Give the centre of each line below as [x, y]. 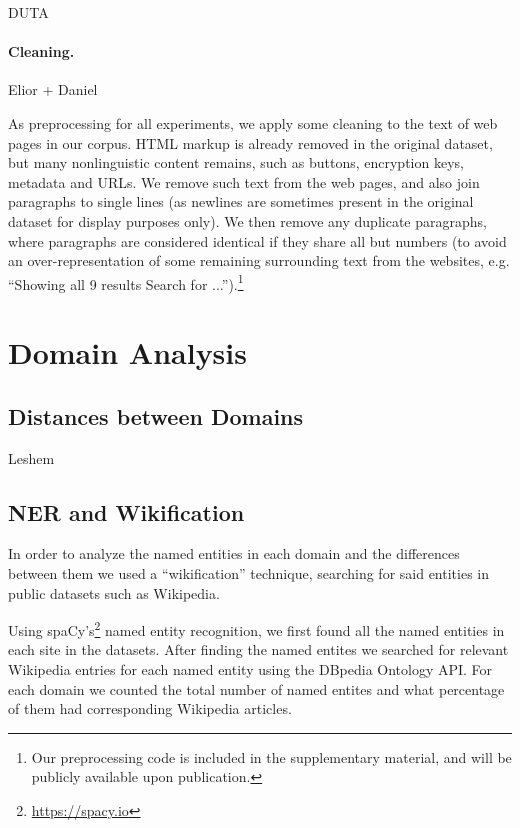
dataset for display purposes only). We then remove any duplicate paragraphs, [247, 220]
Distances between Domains [156, 415]
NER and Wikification [126, 511]
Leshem [31, 457]
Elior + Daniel [53, 89]
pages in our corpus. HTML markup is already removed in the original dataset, [250, 142]
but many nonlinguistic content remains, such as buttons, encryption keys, [236, 162]
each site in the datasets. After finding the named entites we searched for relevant [258, 649]
